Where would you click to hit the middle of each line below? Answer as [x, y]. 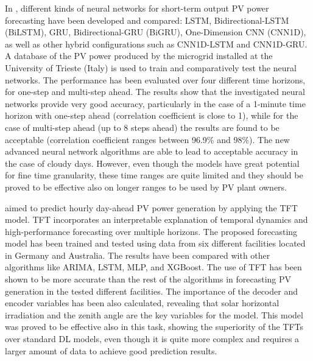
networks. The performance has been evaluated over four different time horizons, [155, 79]
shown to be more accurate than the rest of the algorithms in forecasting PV [148, 279]
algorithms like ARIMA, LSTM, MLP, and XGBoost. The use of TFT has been [153, 267]
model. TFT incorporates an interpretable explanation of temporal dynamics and [156, 219]
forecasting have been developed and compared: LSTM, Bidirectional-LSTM [147, 20]
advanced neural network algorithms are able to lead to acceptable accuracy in [152, 151]
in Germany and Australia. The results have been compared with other [138, 255]
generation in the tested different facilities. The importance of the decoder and [151, 291]
